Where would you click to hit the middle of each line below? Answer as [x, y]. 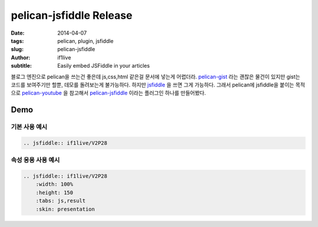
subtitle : [21, 66]
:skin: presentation [65, 209]
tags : [17, 41]
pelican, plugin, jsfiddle [86, 41]
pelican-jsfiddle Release [72, 15]
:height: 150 [54, 192]
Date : [18, 33]
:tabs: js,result [61, 201]
